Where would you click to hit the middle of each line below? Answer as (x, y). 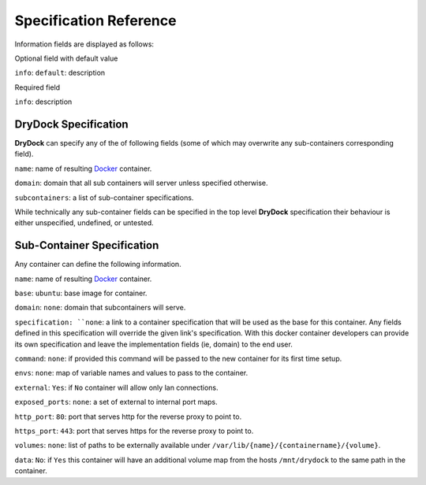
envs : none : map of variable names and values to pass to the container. (131, 373)
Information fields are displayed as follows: (84, 44)
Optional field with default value (66, 58)
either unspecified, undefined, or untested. (84, 223)
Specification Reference (95, 20)
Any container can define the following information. (98, 265)
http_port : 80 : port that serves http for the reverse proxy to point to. (128, 417)
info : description (43, 102)
